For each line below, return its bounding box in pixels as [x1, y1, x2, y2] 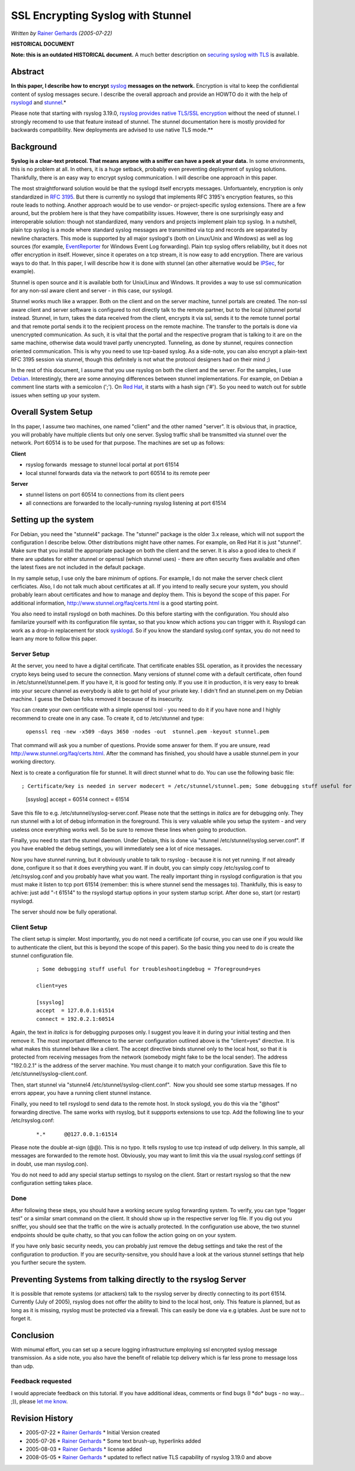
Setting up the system [11, 515, 94, 525]
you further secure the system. [11, 1259, 86, 1266]
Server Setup [11, 650, 50, 658]
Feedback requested [11, 1377, 72, 1386]
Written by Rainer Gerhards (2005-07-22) [11, 30, 112, 37]
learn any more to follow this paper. [11, 635, 98, 642]
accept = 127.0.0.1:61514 [36, 1007, 115, 1014]
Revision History [11, 1414, 73, 1424]
